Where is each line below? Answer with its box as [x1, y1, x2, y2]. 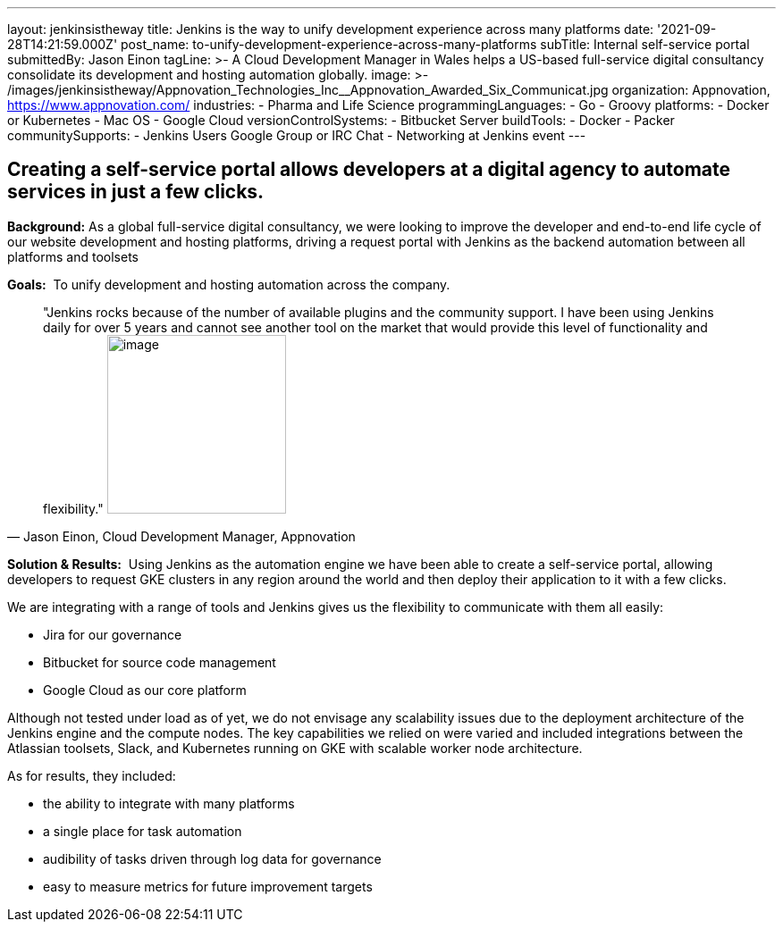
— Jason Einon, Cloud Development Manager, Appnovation [7, 528, 356, 544]
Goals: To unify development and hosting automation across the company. [7, 276, 450, 292]
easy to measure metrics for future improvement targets [43, 878, 373, 894]
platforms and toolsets [7, 248, 139, 264]
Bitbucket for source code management [43, 654, 276, 670]
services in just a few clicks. [7, 180, 265, 204]
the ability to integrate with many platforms [43, 795, 295, 811]
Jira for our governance [43, 626, 182, 642]
